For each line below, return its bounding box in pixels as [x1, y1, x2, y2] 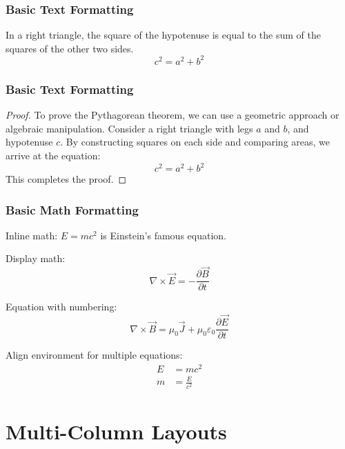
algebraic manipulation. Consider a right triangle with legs [6, 121, 253, 135]
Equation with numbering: [6, 299, 117, 314]
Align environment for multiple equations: [6, 348, 183, 362]
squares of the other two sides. [6, 41, 134, 55]
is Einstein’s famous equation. [100, 228, 226, 242]
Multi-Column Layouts [6, 417, 227, 445]
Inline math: [6, 228, 58, 242]
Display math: [6, 251, 66, 266]
